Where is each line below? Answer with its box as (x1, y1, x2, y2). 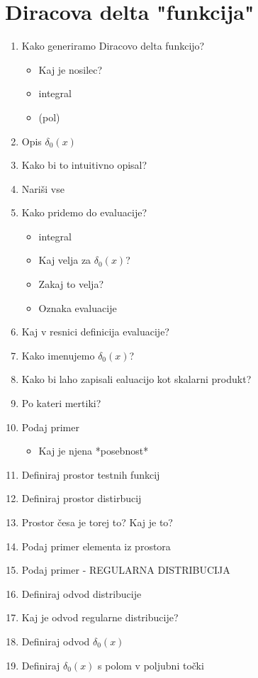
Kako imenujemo (21, 348, 95, 362)
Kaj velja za (38, 252, 91, 267)
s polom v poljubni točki (98, 657, 204, 672)
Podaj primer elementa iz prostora (21, 538, 171, 553)
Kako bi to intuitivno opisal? (21, 157, 147, 172)
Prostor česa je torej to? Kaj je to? (21, 515, 173, 529)
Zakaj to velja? (38, 277, 103, 291)
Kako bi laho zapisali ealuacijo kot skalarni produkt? (21, 372, 252, 387)
